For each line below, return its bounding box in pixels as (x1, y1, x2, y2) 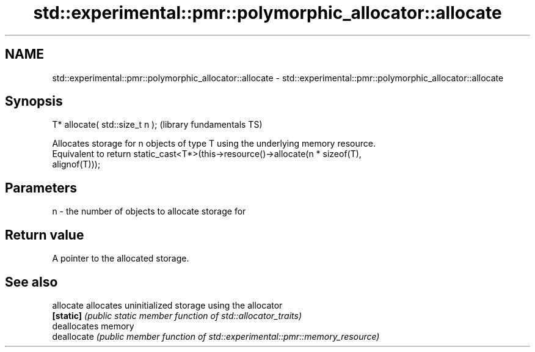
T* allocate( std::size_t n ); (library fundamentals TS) (52, 119, 263, 130)
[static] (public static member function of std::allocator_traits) (52, 310, 302, 321)
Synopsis (5, 94, 63, 109)
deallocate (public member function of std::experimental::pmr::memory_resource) (52, 331, 380, 342)
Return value (5, 227, 84, 243)
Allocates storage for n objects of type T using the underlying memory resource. (52, 138, 376, 149)
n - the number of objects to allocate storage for (52, 206, 246, 217)
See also (5, 274, 58, 290)
